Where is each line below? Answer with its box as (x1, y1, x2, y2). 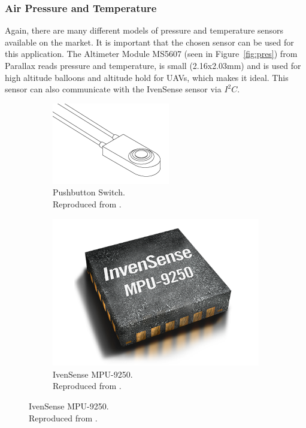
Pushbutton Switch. (53, 186, 125, 198)
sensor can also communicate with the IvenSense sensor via (5, 83, 222, 95)
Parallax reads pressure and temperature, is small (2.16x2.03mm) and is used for (5, 59, 301, 71)
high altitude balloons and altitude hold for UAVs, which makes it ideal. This (5, 71, 289, 83)
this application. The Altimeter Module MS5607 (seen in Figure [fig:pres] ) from (5, 47, 298, 60)
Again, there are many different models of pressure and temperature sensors (5, 24, 284, 37)
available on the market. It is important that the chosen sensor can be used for (5, 35, 294, 48)
